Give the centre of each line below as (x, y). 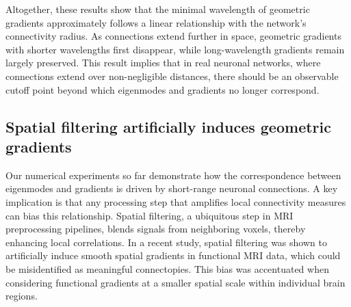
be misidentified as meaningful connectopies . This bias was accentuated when (167, 268)
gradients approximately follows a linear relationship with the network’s (156, 22)
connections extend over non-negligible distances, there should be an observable (172, 76)
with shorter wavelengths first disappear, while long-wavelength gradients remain (175, 49)
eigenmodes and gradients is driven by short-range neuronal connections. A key (172, 188)
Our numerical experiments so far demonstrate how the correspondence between (173, 175)
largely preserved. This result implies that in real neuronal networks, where (163, 63)
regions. (22, 296)
